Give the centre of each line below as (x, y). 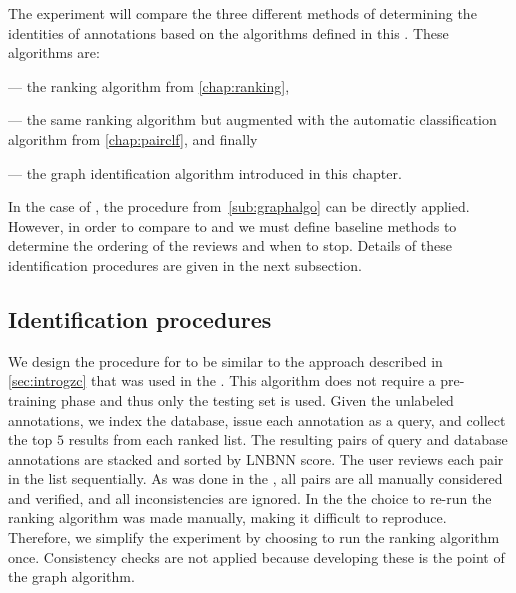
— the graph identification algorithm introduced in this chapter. (205, 172)
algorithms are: (54, 52)
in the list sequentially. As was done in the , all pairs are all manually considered (255, 478)
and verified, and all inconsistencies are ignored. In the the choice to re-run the (250, 497)
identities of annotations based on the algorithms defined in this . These (228, 32)
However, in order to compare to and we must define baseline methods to (232, 225)
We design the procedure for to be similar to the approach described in (225, 360)
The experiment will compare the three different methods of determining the (242, 13)
